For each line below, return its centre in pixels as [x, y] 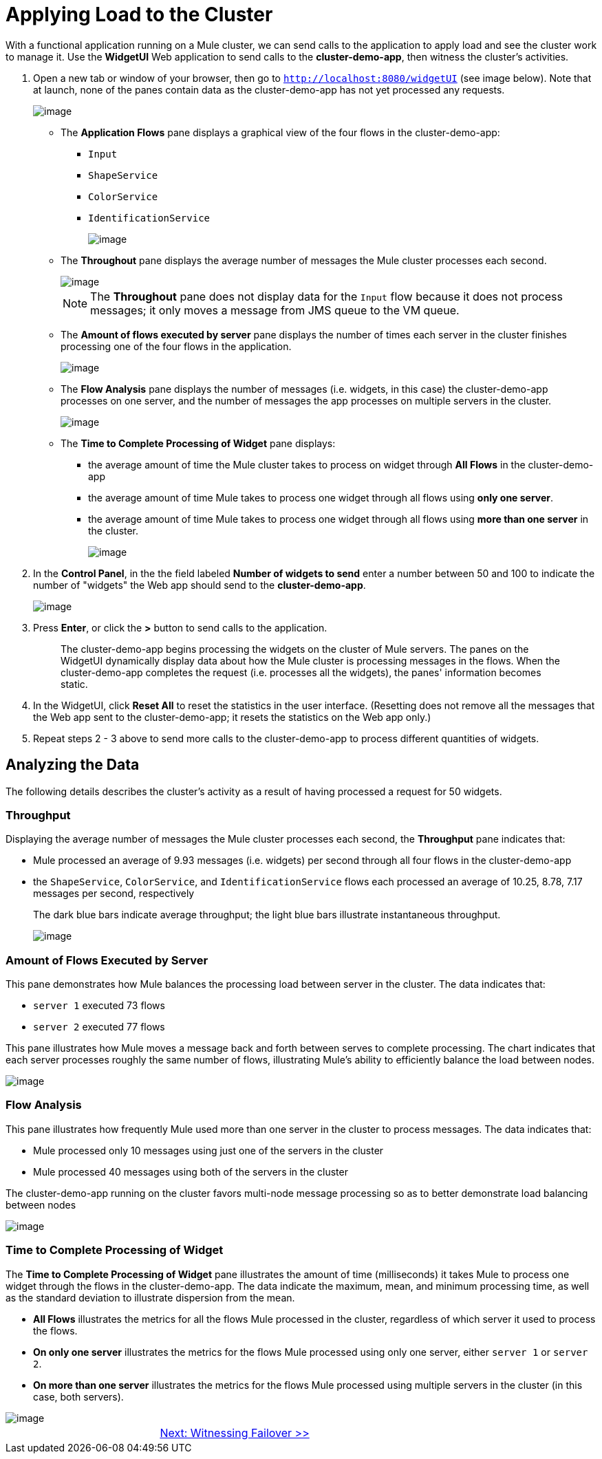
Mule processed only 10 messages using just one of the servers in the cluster [208, 1150]
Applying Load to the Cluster [139, 14]
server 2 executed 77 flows [99, 1027]
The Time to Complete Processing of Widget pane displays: [198, 443]
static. [74, 684]
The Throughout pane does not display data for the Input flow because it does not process [326, 296]
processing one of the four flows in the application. [176, 346]
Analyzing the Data [73, 765]
